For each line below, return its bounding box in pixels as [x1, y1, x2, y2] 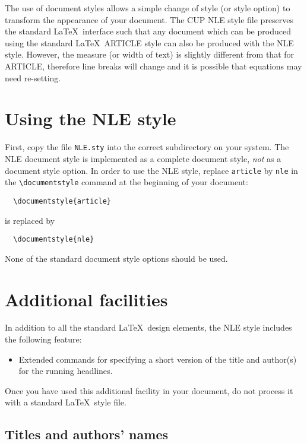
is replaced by [5, 214, 55, 226]
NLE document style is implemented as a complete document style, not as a [5, 152, 281, 164]
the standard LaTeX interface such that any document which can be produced [5, 25, 291, 37]
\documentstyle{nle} [13, 235, 94, 244]
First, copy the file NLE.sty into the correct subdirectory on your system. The [5, 141, 289, 153]
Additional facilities [5, 287, 168, 311]
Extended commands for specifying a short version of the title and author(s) [18, 353, 297, 365]
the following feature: [5, 333, 82, 345]
